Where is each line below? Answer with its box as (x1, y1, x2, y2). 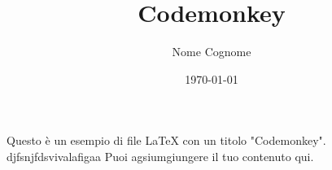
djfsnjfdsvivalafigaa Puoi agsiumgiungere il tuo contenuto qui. (7, 147, 314, 164)
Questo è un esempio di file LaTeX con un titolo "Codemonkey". (7, 132, 326, 149)
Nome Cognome (172, 43, 251, 60)
